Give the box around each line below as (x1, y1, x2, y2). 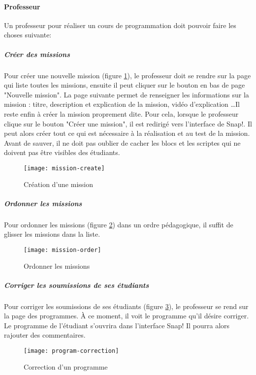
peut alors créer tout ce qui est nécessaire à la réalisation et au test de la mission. (4, 128, 250, 138)
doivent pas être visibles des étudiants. (4, 147, 120, 157)
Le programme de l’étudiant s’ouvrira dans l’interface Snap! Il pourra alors (4, 320, 230, 330)
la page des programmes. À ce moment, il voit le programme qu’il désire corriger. (4, 311, 249, 321)
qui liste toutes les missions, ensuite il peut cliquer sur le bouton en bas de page (4, 80, 245, 90)
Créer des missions (4, 49, 70, 59)
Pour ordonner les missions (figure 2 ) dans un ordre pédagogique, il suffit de (4, 219, 233, 229)
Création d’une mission (24, 179, 93, 189)
